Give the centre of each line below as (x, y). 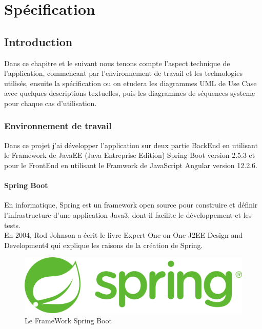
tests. (13, 225)
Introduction (38, 41)
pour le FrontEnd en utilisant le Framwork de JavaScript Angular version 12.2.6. (131, 165)
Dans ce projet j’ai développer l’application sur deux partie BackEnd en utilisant (131, 145)
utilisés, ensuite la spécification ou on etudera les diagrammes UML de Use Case (130, 83)
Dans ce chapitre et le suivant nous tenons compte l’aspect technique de (117, 63)
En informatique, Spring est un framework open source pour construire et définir (131, 205)
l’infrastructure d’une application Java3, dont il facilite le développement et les (128, 214)
